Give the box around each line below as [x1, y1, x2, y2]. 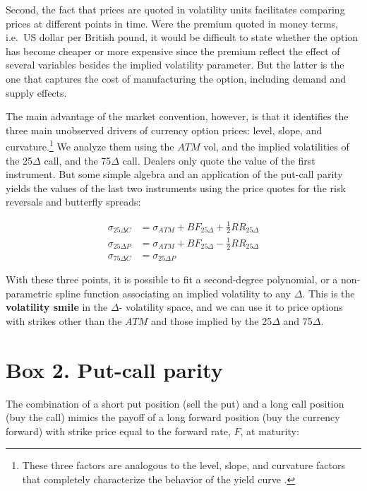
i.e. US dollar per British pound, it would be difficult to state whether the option [6, 30, 359, 45]
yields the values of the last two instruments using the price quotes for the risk [6, 180, 346, 195]
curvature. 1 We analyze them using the [6, 137, 174, 153]
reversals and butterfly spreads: [6, 194, 141, 209]
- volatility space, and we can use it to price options [119, 300, 343, 314]
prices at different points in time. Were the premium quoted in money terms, [6, 16, 338, 30]
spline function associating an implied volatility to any [55, 285, 291, 300]
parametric [6, 285, 53, 300]
